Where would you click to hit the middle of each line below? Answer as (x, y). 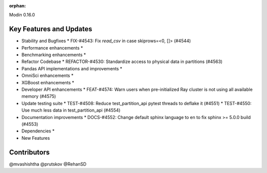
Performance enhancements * (52, 48)
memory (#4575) (39, 96)
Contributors (29, 152)
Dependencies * (38, 131)
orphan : (18, 6)
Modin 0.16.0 (22, 15)
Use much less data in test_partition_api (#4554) (71, 110)
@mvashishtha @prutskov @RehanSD (48, 164)
